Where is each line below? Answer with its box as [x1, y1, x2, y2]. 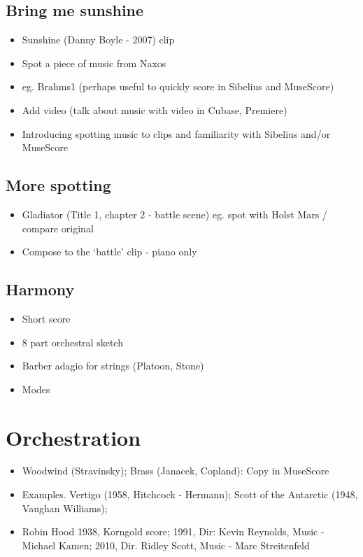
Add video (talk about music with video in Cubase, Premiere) [22, 102, 287, 117]
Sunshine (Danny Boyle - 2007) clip [22, 32, 175, 47]
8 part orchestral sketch [22, 334, 123, 349]
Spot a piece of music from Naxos [22, 55, 166, 70]
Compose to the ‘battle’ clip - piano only [22, 244, 197, 259]
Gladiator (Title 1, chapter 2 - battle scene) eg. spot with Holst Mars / [22, 206, 327, 221]
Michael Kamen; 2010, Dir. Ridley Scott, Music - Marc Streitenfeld [22, 537, 310, 552]
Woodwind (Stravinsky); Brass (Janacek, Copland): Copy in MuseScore [22, 463, 329, 478]
